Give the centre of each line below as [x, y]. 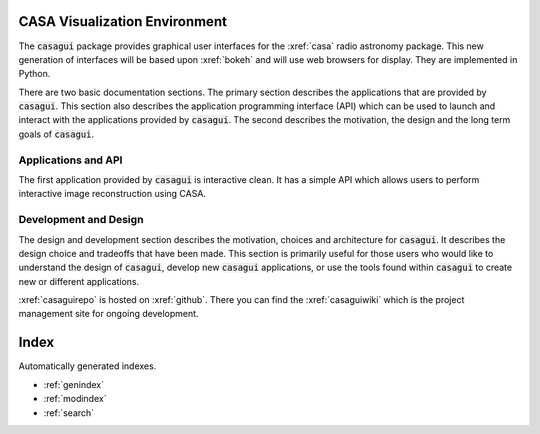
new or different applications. [79, 281]
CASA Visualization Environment [122, 21]
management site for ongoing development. [108, 314]
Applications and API [70, 160]
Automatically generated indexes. [87, 366]
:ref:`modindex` [75, 399]
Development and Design [81, 220]
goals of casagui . [56, 134]
